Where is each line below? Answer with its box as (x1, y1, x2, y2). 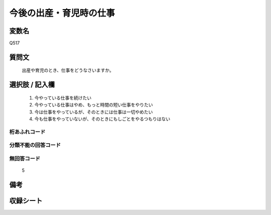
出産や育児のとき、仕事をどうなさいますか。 (22, 67, 114, 73)
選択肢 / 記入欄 (9, 80, 55, 89)
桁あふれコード (9, 128, 46, 135)
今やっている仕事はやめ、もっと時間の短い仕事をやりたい (34, 102, 153, 108)
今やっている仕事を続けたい (34, 94, 92, 100)
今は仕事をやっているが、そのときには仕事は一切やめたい (34, 109, 153, 115)
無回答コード (9, 155, 41, 162)
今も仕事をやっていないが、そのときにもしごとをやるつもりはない (34, 116, 171, 122)
